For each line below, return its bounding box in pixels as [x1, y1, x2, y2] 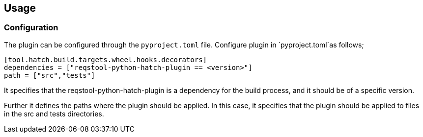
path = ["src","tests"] [4, 71, 95, 79]
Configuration [4, 23, 58, 33]
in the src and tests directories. [4, 109, 104, 118]
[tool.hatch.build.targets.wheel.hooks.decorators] [4, 55, 207, 64]
